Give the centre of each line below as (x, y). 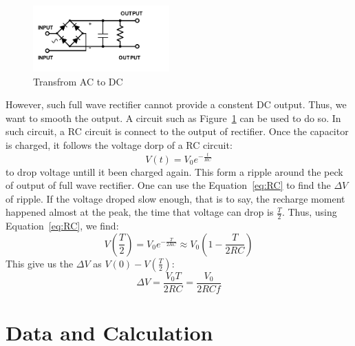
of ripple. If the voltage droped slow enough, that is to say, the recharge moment (175, 198)
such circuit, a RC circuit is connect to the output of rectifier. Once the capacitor (177, 131)
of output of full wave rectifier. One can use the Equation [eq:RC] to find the (168, 185)
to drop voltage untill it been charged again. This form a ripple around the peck (174, 171)
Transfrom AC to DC (78, 81)
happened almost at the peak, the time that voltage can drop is (140, 212)
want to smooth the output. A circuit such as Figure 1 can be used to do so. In (173, 118)
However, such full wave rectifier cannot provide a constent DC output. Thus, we (176, 104)
